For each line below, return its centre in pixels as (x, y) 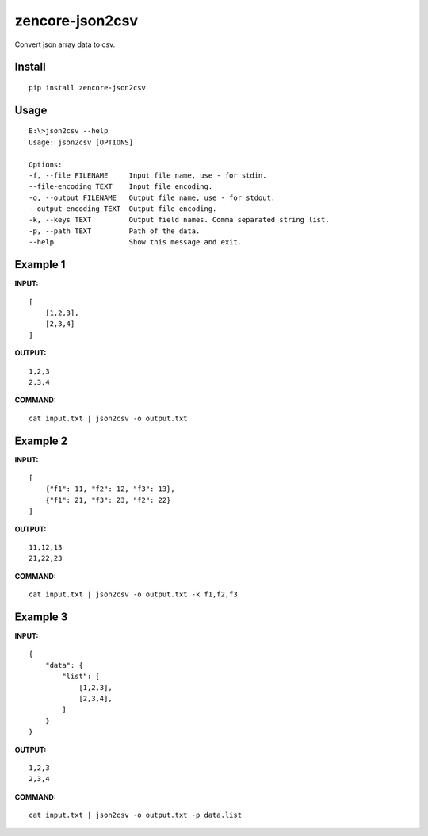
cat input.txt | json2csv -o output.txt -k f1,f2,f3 (133, 594)
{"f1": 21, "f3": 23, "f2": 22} (108, 500)
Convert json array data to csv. (65, 44)
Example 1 (40, 265)
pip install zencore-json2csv (88, 88)
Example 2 (41, 441)
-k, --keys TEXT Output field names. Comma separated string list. (179, 220)
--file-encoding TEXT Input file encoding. (121, 187)
